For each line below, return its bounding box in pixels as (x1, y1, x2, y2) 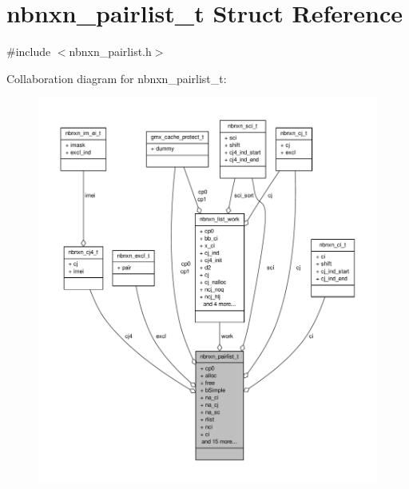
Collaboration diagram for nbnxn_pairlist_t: (6, 70, 227, 86)
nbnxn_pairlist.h (69, 43, 152, 60)
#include (6, 43, 51, 60)
